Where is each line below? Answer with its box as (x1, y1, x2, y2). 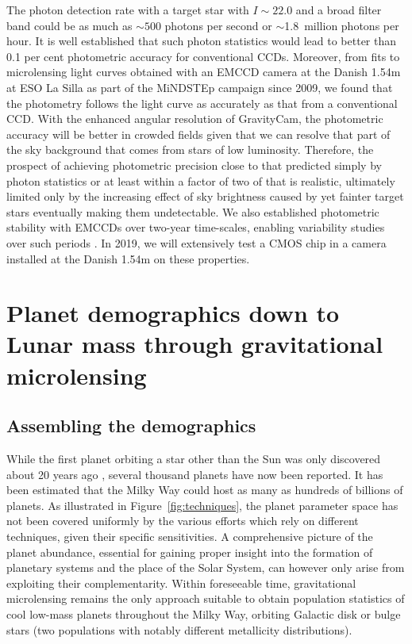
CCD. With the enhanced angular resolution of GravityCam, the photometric (6, 110, 383, 127)
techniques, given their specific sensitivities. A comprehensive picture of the (6, 528, 373, 545)
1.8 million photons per (284, 17, 399, 33)
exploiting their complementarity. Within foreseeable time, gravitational (6, 574, 356, 591)
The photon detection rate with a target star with (6, 2, 249, 17)
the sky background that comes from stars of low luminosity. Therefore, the (6, 141, 374, 158)
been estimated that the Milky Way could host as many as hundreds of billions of (6, 481, 403, 498)
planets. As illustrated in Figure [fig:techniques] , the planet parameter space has (6, 496, 399, 513)
